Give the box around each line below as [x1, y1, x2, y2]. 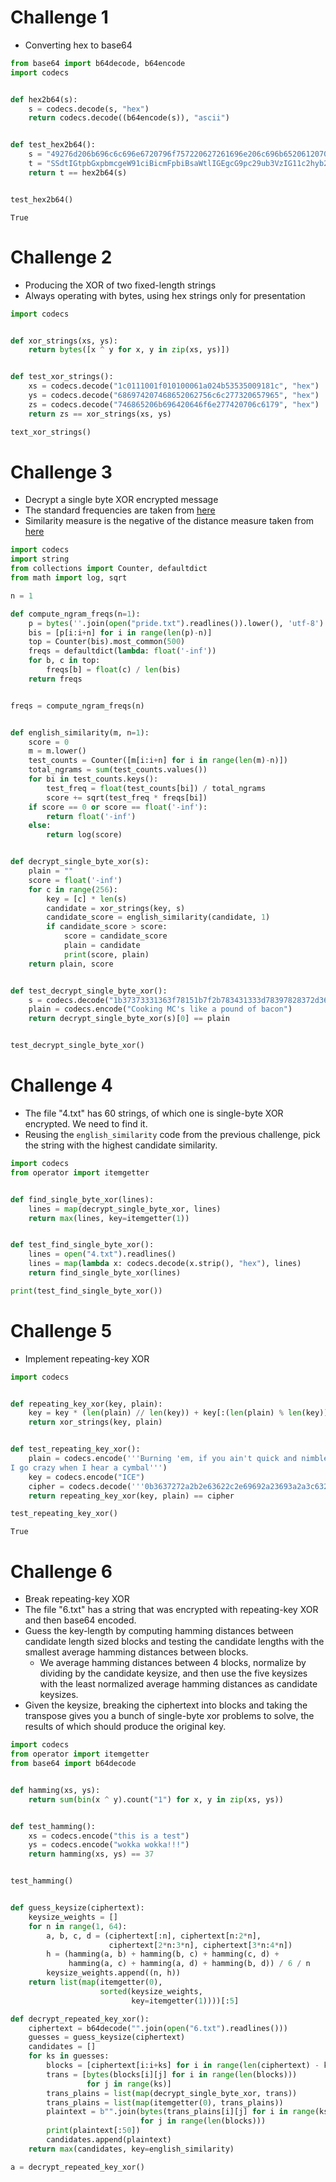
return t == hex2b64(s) [28, 167, 128, 178]
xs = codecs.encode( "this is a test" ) [28, 1831, 190, 1841]
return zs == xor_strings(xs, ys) [28, 409, 172, 419]
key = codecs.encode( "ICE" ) [28, 1472, 145, 1482]
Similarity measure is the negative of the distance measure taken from [24, 515, 315, 527]
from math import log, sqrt [10, 573, 128, 583]
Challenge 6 [10, 1560, 113, 1583]
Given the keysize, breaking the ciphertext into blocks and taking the [24, 1699, 308, 1711]
